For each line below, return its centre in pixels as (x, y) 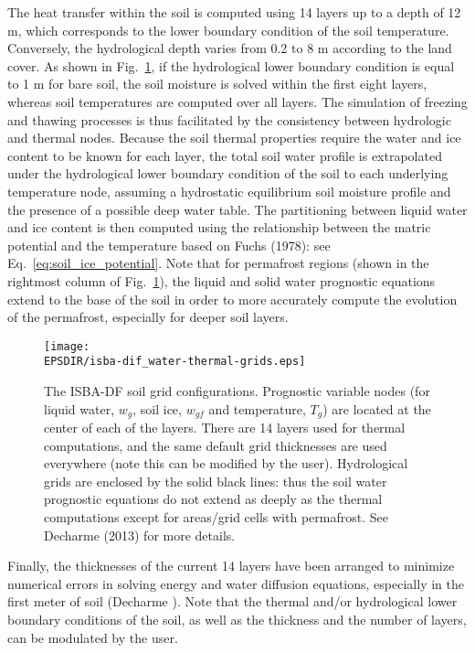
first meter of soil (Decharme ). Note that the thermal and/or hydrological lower (232, 601)
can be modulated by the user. (93, 637)
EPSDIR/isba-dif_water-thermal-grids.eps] (175, 362)
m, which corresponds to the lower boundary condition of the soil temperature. (228, 30)
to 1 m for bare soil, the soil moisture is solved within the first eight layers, (217, 84)
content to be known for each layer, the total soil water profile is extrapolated (225, 155)
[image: (67, 346)
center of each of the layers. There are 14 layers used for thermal (225, 428)
